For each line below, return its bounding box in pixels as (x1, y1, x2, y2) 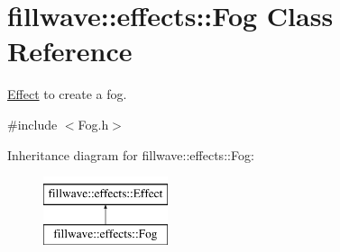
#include (7, 114, 58, 133)
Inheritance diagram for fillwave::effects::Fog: (7, 145, 254, 164)
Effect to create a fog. (7, 85, 127, 103)
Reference (7, 32, 133, 69)
